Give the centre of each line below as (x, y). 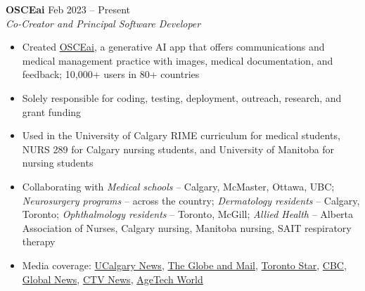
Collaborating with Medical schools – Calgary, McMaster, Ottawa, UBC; (178, 186)
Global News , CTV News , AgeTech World (113, 279)
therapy (39, 241)
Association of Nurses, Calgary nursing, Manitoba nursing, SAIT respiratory (187, 227)
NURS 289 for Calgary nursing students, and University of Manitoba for (178, 149)
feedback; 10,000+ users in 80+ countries (111, 74)
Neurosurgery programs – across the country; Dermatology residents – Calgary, (191, 200)
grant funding (52, 111)
